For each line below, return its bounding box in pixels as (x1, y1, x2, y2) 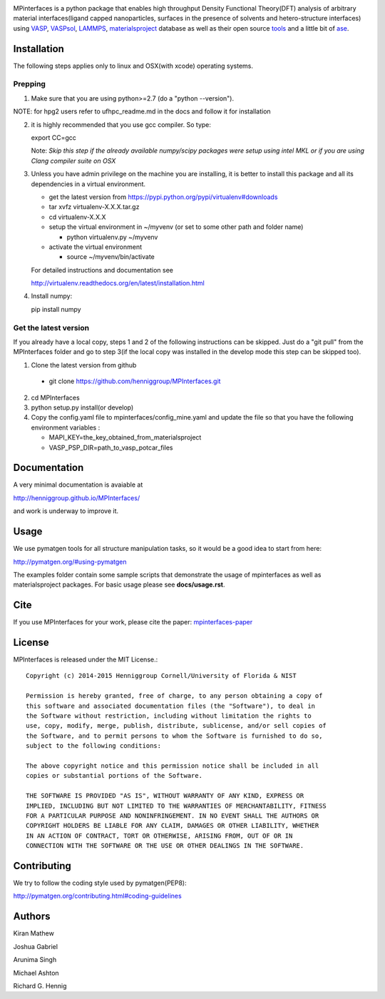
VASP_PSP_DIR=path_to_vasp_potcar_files (48, 443, 173, 452)
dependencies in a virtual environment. (31, 179, 146, 188)
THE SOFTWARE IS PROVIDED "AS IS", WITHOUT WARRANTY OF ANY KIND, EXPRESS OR (26, 792, 304, 800)
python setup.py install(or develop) (31, 403, 134, 412)
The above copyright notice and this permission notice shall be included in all (26, 762, 319, 770)
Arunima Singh (13, 955, 57, 964)
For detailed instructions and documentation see (31, 265, 174, 274)
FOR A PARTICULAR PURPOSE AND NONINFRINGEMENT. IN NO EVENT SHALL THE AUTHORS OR (26, 811, 319, 820)
